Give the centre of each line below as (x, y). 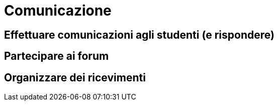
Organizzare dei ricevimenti (75, 77)
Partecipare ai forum (57, 56)
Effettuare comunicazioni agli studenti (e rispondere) (139, 35)
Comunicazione (58, 11)
